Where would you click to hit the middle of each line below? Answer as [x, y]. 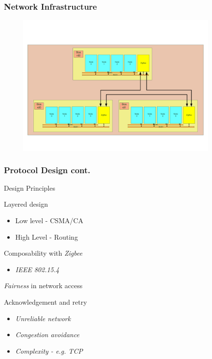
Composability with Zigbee [43, 253]
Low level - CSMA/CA [49, 220]
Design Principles [30, 188]
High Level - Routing [46, 237]
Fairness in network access [43, 286]
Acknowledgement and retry [45, 302]
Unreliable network [43, 318]
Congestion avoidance [47, 335]
